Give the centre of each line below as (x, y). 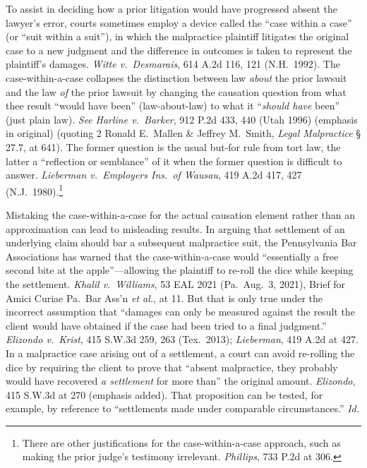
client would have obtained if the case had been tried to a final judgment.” (166, 325)
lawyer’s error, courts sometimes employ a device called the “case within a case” (179, 22)
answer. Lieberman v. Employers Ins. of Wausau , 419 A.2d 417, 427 (154, 175)
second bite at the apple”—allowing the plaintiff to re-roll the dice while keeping (180, 270)
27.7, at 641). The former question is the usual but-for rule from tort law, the (173, 146)
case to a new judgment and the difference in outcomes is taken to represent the (179, 50)
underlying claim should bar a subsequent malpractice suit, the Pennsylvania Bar (181, 242)
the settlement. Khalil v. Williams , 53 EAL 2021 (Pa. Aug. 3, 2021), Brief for (176, 283)
